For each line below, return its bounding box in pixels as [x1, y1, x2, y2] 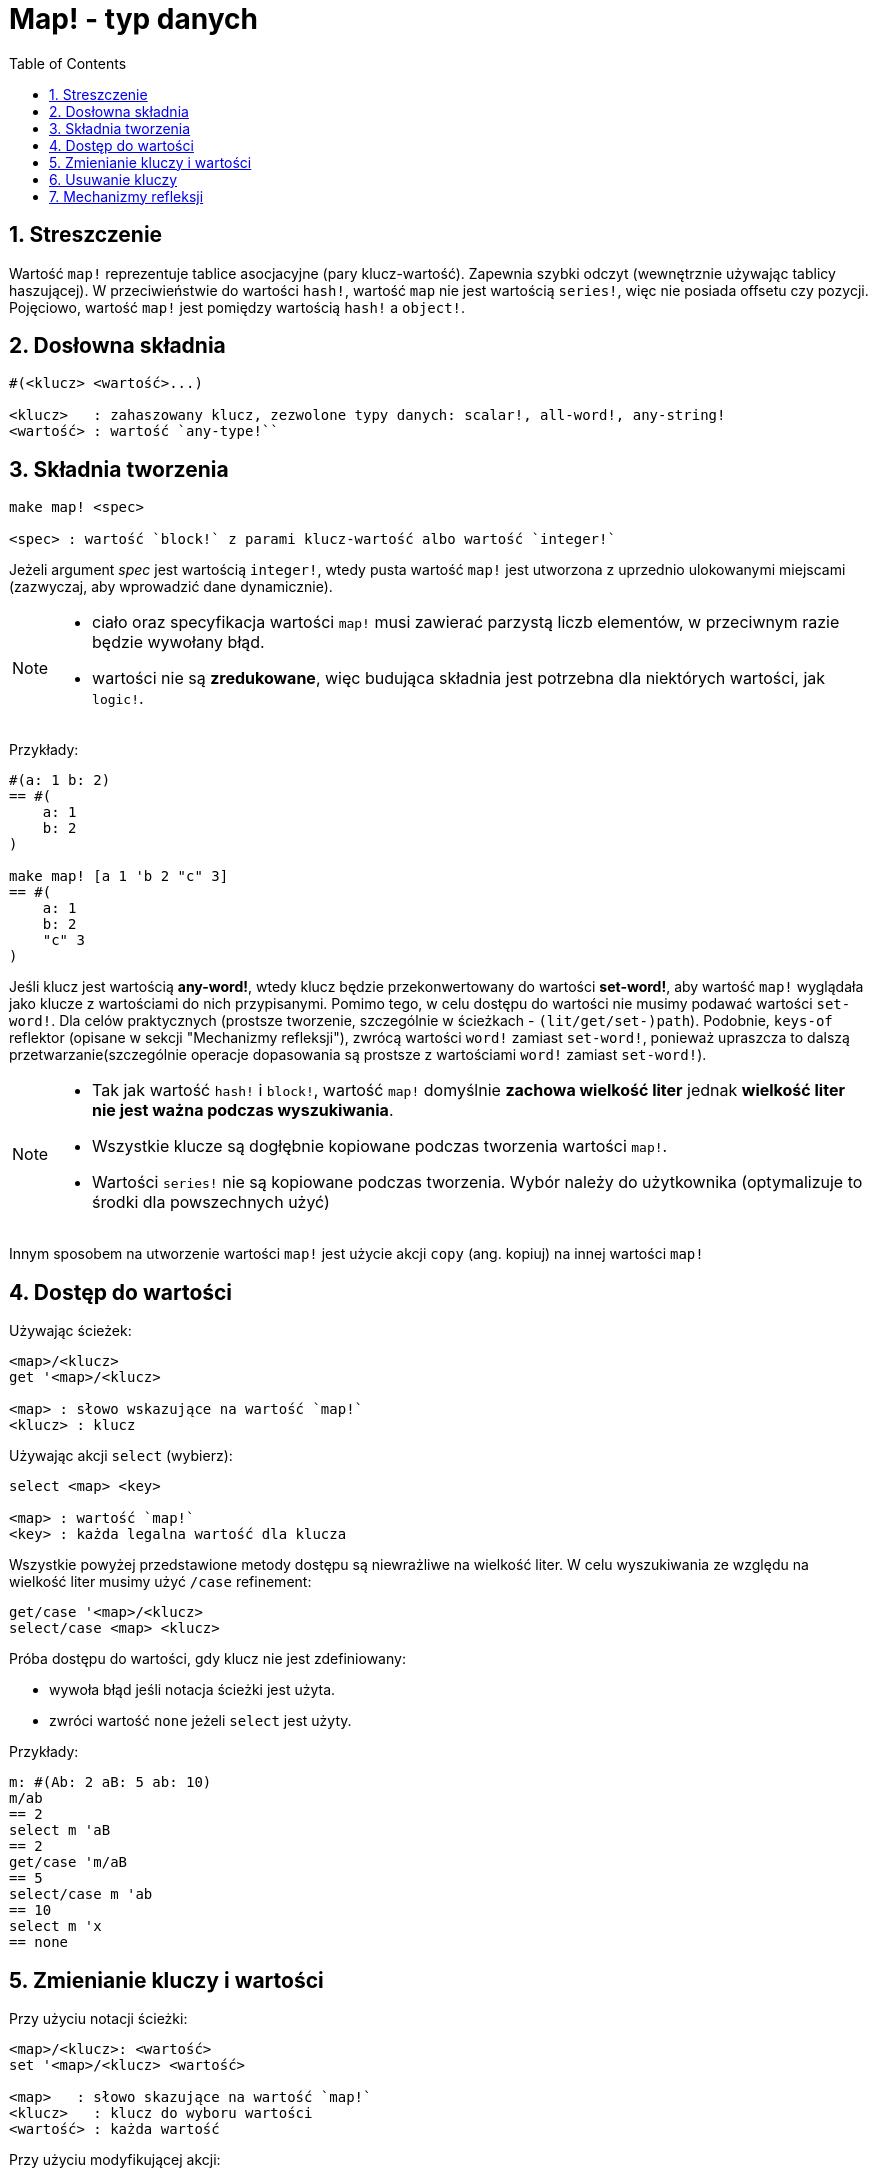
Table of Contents [9, 54, 127, 72]
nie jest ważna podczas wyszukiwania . [92, 1100, 394, 1121]
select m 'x [9, 1918, 102, 1935]
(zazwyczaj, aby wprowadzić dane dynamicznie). [9, 578, 333, 596]
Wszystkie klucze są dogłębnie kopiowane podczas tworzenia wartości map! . [92, 1136, 668, 1157]
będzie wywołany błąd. [92, 632, 265, 653]
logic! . [92, 688, 144, 709]
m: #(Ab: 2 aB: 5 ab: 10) [9, 1774, 212, 1791]
